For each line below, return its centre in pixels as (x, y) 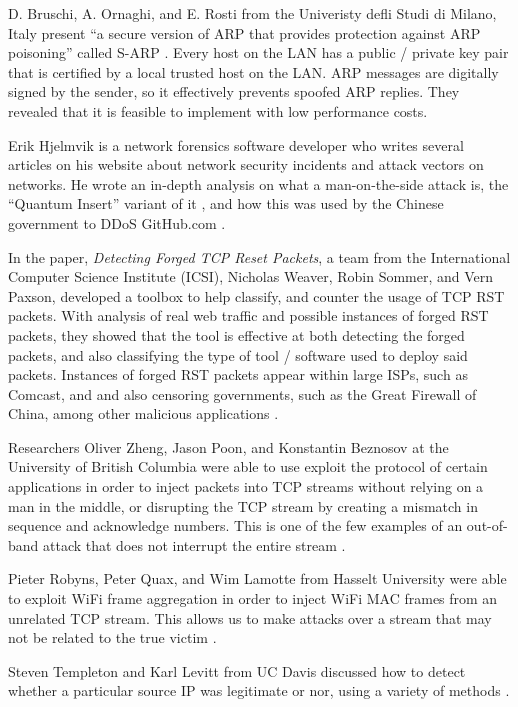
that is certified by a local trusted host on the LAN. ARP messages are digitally (253, 71)
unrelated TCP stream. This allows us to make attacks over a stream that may (250, 617)
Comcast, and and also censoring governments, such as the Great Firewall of (242, 393)
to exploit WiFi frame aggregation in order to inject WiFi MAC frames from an (253, 598)
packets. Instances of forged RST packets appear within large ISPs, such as (238, 374)
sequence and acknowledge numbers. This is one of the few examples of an (235, 525)
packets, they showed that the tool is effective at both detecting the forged (236, 334)
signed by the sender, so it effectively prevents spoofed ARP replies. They (234, 91)
